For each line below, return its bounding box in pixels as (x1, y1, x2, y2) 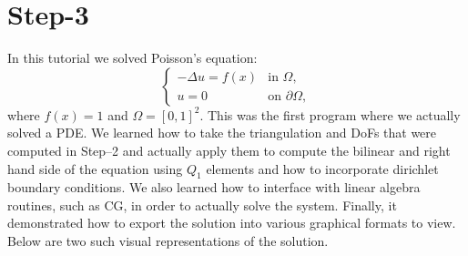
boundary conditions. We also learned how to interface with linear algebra (7, 178, 421, 197)
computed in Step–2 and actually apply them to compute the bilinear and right (7, 140, 451, 159)
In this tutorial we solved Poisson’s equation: (7, 48, 258, 67)
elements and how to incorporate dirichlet (206, 159, 439, 178)
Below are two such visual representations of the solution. (7, 231, 329, 251)
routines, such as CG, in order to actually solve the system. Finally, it (7, 195, 397, 214)
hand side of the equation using (7, 159, 183, 178)
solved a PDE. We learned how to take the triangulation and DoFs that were (7, 123, 437, 142)
